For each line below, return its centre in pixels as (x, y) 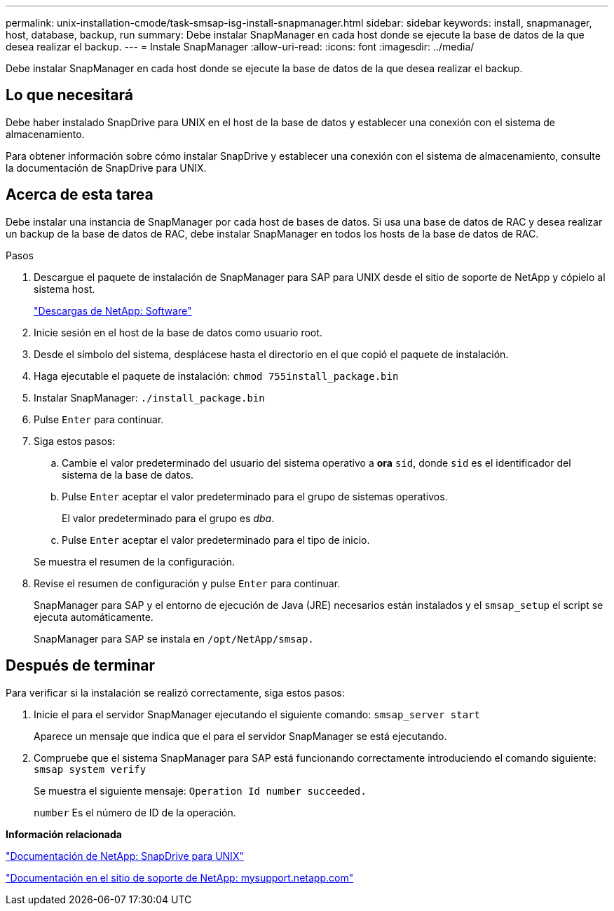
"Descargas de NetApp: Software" (113, 310)
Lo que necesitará (69, 95)
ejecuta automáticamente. (94, 617)
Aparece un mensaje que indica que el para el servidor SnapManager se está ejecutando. (240, 736)
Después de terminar (81, 666)
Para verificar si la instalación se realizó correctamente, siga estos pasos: (175, 692)
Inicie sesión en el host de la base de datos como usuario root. (178, 332)
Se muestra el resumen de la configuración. (134, 561)
